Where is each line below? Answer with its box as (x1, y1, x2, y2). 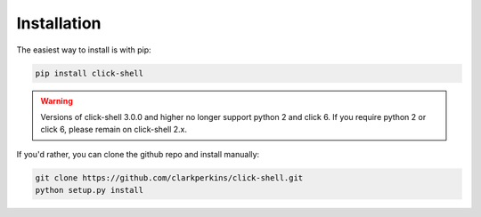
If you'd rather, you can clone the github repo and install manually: (16, 149, 260, 159)
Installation (16, 13, 102, 33)
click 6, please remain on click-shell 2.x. (40, 125, 187, 135)
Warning (40, 95, 73, 106)
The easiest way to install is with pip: (16, 44, 151, 55)
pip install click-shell (35, 68, 144, 78)
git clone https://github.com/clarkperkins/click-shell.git (35, 173, 304, 182)
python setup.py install (35, 185, 144, 196)
